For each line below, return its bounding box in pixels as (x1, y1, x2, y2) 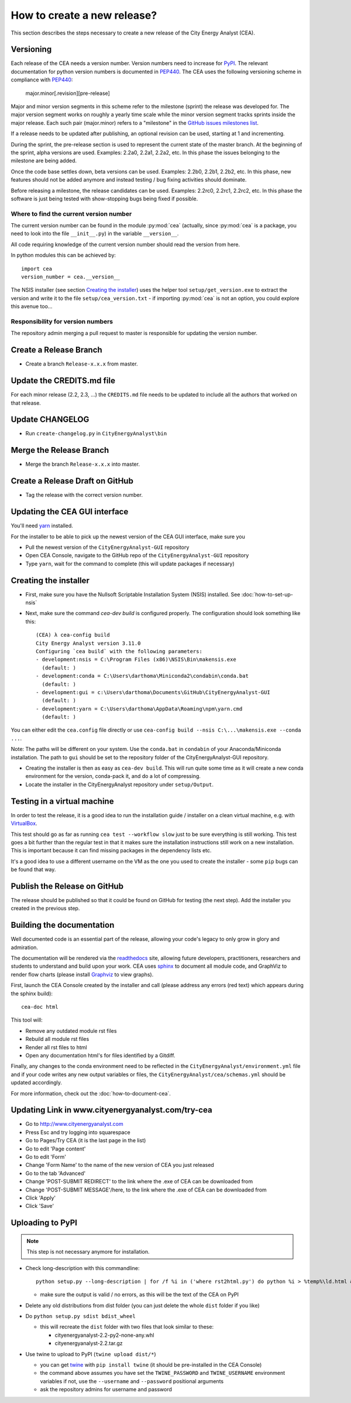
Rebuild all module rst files (25, 1036, 90, 1043)
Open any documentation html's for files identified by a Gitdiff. (25, 1052, 175, 1059)
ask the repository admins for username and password (40, 1386, 172, 1393)
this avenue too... (11, 303, 53, 310)
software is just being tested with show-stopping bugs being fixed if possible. (11, 195, 198, 202)
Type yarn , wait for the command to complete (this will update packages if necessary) (25, 560, 235, 567)
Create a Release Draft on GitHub (11, 476, 134, 486)
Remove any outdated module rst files (25, 1027, 117, 1034)
